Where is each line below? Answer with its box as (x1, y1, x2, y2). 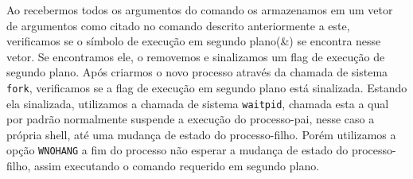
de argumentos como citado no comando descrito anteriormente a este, (6, 17, 350, 33)
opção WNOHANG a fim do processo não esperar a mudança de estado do (6, 142, 349, 158)
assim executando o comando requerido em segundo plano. (34, 158, 320, 174)
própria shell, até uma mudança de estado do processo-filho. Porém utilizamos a (6, 126, 396, 142)
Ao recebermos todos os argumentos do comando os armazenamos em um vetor (6, 2, 393, 18)
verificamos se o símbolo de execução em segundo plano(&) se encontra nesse (6, 33, 381, 49)
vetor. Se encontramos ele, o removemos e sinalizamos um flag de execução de (6, 48, 385, 64)
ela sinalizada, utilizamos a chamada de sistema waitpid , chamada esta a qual (6, 95, 389, 111)
